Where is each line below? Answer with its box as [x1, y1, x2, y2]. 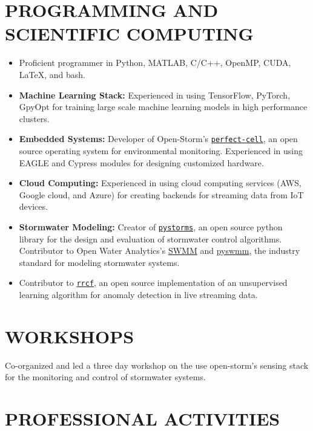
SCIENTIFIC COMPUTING [5, 21, 254, 46]
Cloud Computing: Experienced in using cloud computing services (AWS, [19, 177, 301, 189]
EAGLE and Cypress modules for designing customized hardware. [19, 156, 264, 169]
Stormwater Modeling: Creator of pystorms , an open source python [19, 220, 283, 233]
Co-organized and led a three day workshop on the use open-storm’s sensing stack [5, 358, 309, 371]
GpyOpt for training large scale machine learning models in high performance [19, 100, 308, 113]
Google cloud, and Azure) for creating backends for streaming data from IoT [19, 188, 304, 201]
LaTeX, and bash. [19, 68, 85, 80]
